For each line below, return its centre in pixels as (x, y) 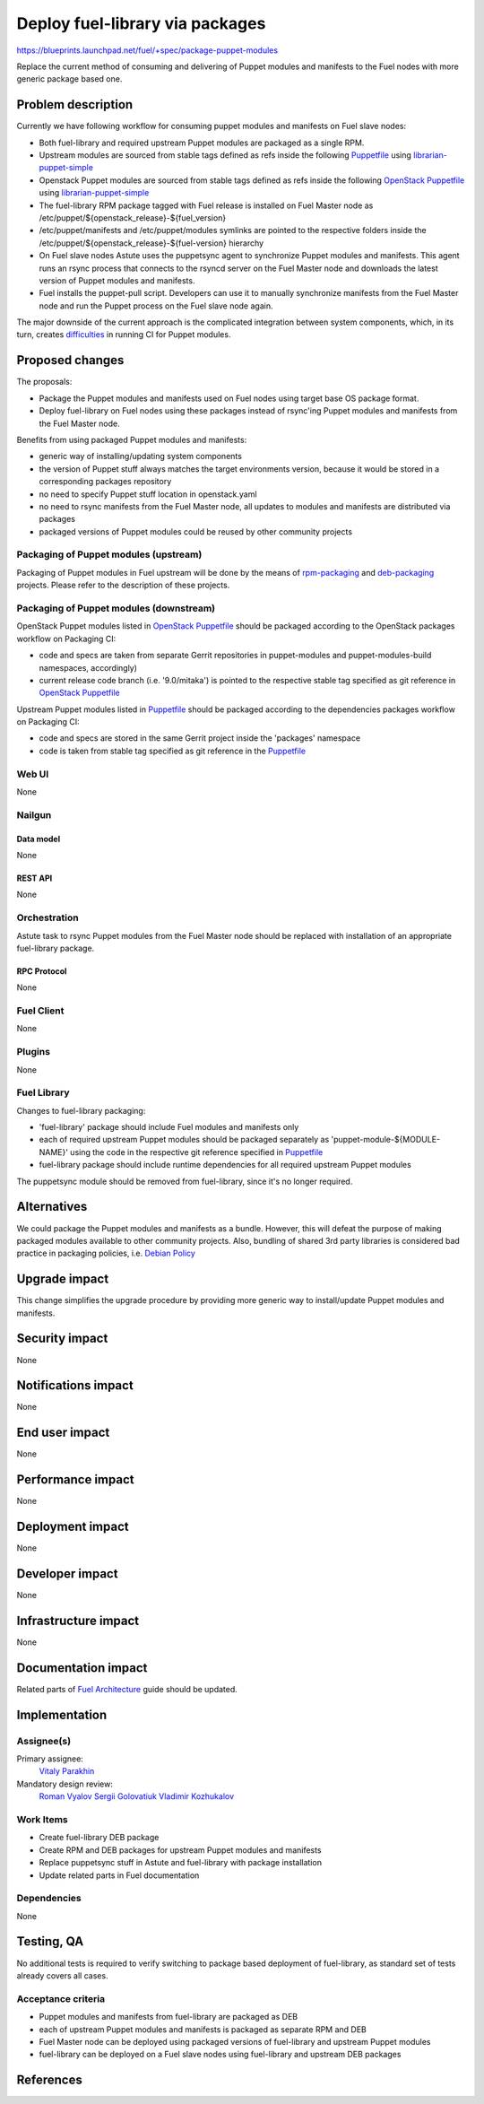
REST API (35, 878)
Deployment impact (73, 1527)
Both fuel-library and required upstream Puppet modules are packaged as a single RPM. (202, 143)
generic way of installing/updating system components (140, 456)
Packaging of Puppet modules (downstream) (116, 608)
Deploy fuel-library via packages (141, 23)
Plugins (34, 1052)
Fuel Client (40, 1011)
